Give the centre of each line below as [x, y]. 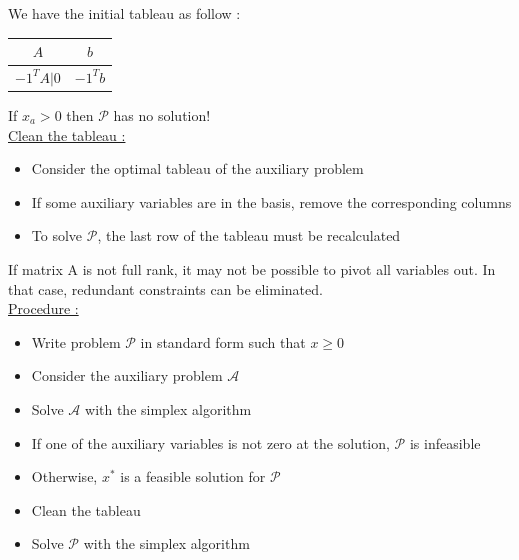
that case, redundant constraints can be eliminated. [165, 288]
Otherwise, [64, 476]
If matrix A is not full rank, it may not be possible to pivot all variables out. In [252, 269]
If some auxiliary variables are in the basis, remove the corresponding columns [271, 201]
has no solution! [162, 115]
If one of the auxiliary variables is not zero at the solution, [210, 442]
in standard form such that [223, 341]
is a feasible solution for [193, 476]
